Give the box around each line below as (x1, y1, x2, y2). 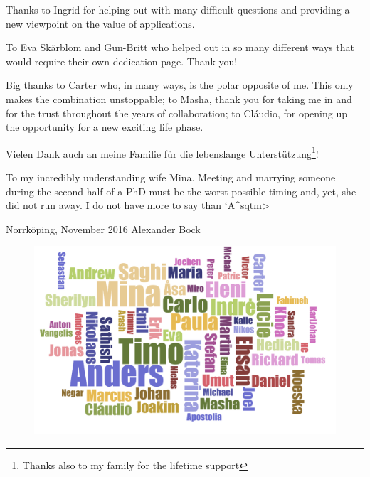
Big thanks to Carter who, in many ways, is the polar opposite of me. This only (6, 77, 354, 92)
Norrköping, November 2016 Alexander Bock (6, 221, 201, 236)
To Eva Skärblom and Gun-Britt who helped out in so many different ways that (6, 40, 354, 55)
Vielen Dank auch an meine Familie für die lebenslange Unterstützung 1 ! (6, 144, 319, 161)
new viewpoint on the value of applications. (6, 16, 195, 31)
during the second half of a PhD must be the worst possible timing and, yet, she (6, 183, 356, 198)
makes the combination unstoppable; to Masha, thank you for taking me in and (6, 91, 352, 106)
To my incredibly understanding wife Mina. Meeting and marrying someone (6, 170, 336, 184)
